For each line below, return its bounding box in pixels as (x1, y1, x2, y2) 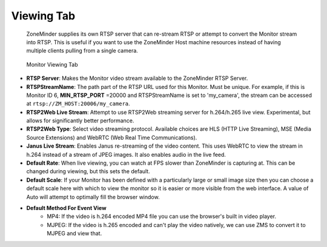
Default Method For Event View (26, 204, 107, 211)
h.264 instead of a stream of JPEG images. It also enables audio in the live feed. (26, 151, 226, 158)
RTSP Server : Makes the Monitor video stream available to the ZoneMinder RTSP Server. (26, 74, 248, 82)
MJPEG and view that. (47, 230, 102, 237)
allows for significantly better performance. (26, 117, 134, 124)
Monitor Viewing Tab (26, 61, 78, 68)
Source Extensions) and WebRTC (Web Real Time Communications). (26, 134, 197, 141)
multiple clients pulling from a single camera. (26, 47, 139, 54)
